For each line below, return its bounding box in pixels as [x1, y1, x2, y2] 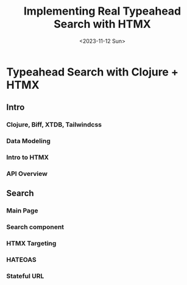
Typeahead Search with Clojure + [6, 65, 178, 79]
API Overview [6, 169, 48, 178]
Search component [6, 223, 65, 231]
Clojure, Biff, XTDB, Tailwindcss [6, 121, 102, 129]
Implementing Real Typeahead [23, 4, 182, 18]
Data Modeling [6, 137, 51, 146]
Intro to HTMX [6, 153, 49, 162]
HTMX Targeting [6, 239, 57, 248]
